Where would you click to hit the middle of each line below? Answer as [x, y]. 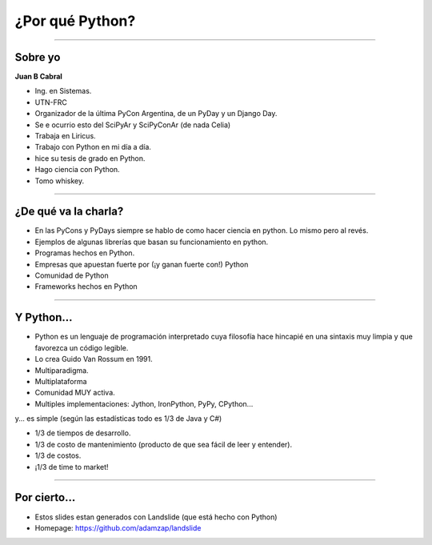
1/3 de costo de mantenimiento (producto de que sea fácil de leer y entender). [163, 444]
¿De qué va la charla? [69, 212]
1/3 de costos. [58, 455]
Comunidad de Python [72, 275]
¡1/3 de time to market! [72, 467]
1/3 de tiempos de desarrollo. [83, 433]
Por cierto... [45, 497]
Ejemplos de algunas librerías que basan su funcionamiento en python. [152, 242]
